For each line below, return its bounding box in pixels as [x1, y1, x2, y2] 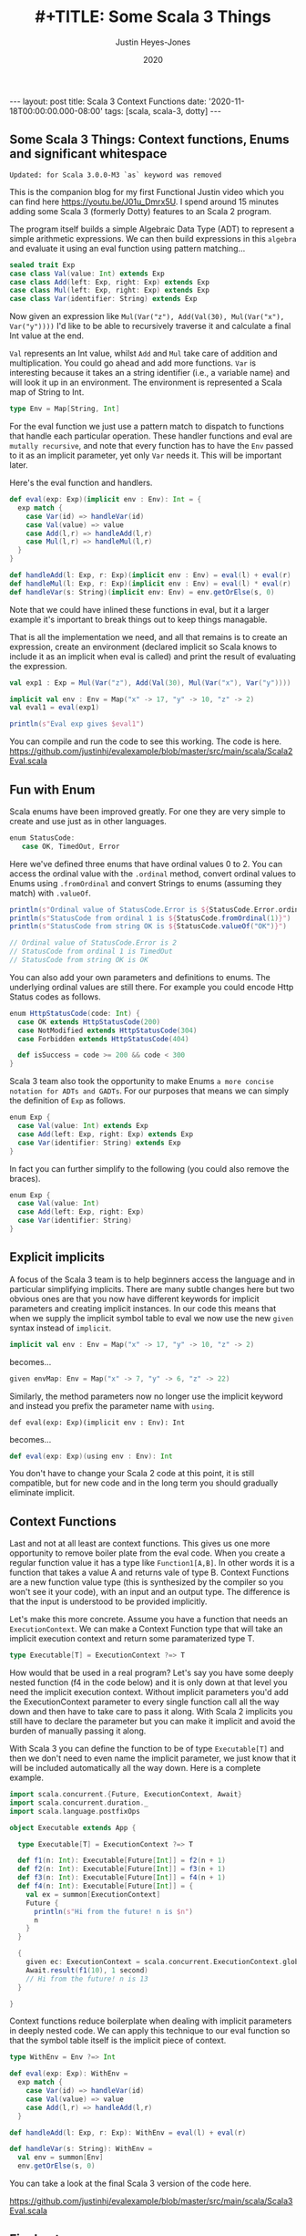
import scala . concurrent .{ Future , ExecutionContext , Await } [9, 1790, 243, 1799]
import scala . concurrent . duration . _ [9, 1798, 148, 1807]
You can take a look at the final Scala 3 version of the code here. [9, 2178, 252, 2189]
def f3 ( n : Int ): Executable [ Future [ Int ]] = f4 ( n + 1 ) [17, 1873, 226, 1882]
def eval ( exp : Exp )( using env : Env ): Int [9, 1452, 173, 1461]
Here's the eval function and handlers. [9, 477, 153, 488]
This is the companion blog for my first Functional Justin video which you [9, 186, 285, 197]
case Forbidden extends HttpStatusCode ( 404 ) [17, 1034, 189, 1043]
